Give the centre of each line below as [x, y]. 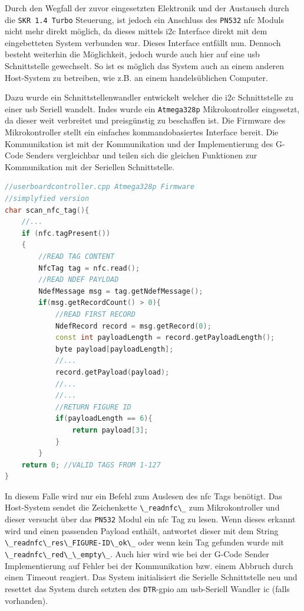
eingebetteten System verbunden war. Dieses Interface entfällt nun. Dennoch [143, 42]
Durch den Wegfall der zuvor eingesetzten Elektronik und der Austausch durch [147, 8]
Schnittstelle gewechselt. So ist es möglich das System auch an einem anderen [145, 66]
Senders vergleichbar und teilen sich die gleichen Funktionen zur [142, 155]
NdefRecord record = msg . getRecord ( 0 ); [133, 326]
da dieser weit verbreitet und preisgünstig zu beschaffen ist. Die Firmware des [145, 120]
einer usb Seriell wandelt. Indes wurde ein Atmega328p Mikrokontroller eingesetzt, [152, 108]
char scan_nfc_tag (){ [47, 210]
